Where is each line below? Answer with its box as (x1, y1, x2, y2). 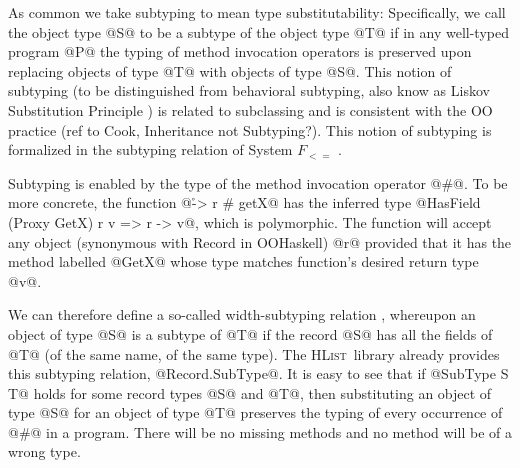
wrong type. (8, 441, 81, 462)
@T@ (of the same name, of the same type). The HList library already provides (8, 343, 500, 364)
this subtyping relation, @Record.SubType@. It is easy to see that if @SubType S (8, 363, 509, 384)
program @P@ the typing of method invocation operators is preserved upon (8, 41, 472, 62)
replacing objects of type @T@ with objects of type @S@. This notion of (8, 60, 452, 81)
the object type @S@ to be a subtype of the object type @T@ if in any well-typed (8, 21, 509, 42)
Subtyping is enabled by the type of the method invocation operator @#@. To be (8, 172, 508, 193)
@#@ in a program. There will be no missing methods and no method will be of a (8, 421, 512, 442)
